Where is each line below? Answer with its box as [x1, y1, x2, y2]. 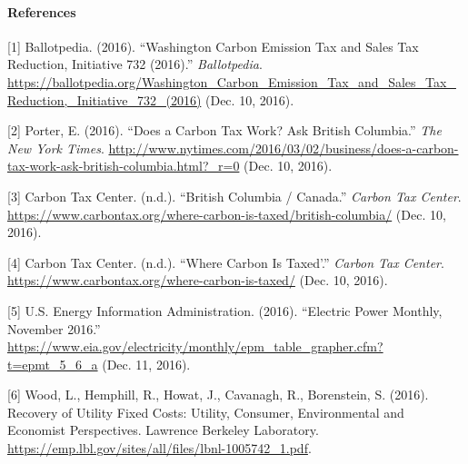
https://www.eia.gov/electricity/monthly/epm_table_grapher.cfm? [7, 337, 383, 356]
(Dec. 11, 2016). [102, 354, 191, 373]
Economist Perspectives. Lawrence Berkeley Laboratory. [7, 420, 319, 439]
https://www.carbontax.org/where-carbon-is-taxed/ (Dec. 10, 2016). [7, 271, 388, 290]
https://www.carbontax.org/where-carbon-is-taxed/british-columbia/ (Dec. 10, [7, 204, 446, 223]
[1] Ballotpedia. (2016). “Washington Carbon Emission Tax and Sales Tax [7, 36, 419, 55]
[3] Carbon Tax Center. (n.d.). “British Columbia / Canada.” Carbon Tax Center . [7, 186, 462, 205]
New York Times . [7, 138, 105, 157]
